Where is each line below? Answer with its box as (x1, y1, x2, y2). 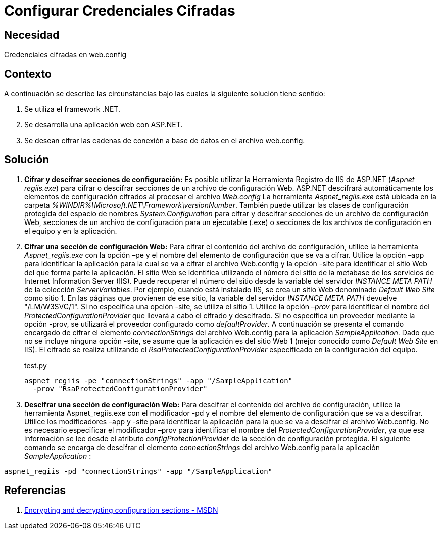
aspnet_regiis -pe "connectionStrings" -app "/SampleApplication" (24, 376, 293, 385)
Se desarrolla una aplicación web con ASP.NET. (24, 120, 183, 129)
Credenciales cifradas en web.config (4, 50, 127, 59)
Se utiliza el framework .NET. (24, 105, 120, 114)
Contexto (4, 67, 52, 80)
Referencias (4, 484, 66, 497)
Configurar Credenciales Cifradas (4, 2, 235, 19)
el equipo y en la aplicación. (24, 226, 117, 235)
